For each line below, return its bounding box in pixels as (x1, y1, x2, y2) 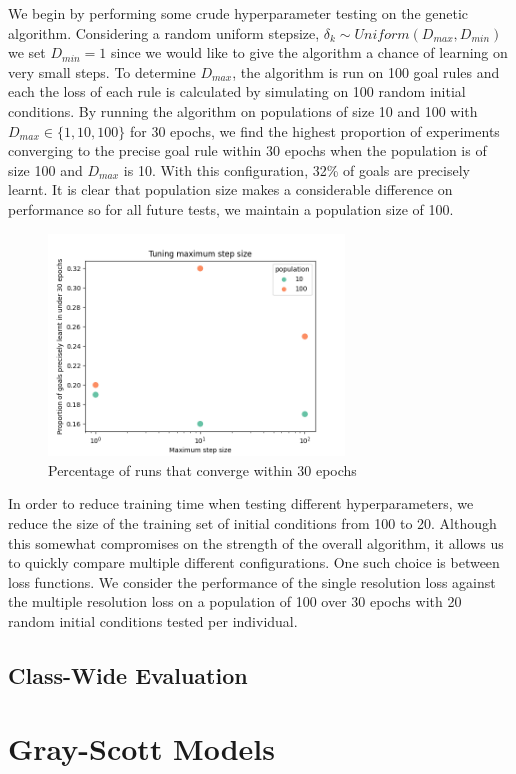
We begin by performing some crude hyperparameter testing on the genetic (8, 3, 469, 23)
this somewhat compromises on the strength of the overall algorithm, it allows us (8, 532, 504, 553)
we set (8, 42, 46, 63)
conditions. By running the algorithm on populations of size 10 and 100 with (8, 100, 478, 121)
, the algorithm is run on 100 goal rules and (232, 61, 500, 82)
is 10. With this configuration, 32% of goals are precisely (123, 159, 470, 180)
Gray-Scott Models (8, 728, 275, 769)
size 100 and (8, 159, 83, 180)
